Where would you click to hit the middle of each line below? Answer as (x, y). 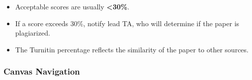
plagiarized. (33, 33)
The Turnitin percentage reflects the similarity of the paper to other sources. (132, 49)
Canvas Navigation (42, 71)
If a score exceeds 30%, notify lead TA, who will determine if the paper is (127, 23)
